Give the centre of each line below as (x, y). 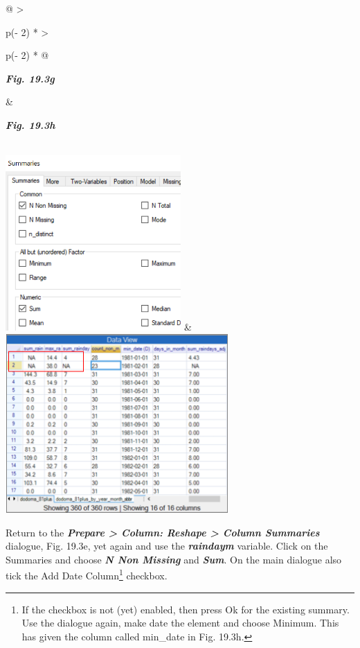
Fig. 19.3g (30, 78)
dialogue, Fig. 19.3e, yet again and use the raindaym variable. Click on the (167, 546)
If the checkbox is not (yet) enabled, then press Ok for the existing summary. (186, 609)
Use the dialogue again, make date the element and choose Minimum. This (180, 623)
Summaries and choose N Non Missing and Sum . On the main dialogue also (174, 559)
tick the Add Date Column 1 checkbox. (87, 575)
